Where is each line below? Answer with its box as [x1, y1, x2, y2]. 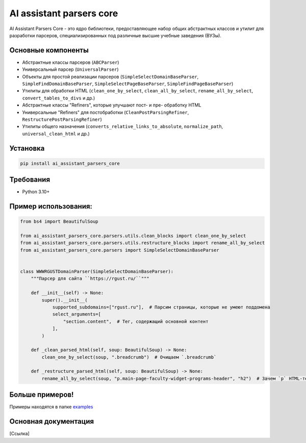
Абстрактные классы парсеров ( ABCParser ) [22, 59, 119, 65]
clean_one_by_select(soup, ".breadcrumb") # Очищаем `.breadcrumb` [41, 354, 217, 360]
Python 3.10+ [22, 189, 50, 195]
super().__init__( [41, 297, 88, 303]
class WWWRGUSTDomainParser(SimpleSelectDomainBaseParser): [20, 268, 174, 274]
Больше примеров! [9, 390, 74, 399]
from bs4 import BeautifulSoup [20, 219, 99, 224]
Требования [9, 175, 50, 184]
